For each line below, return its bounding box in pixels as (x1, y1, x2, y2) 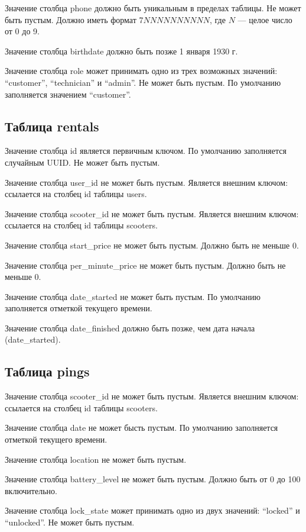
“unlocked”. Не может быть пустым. (5, 516, 135, 528)
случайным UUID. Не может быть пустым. (5, 156, 160, 168)
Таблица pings (5, 362, 90, 381)
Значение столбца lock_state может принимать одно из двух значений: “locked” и (5, 504, 300, 517)
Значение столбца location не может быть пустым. (5, 453, 187, 465)
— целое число (237, 13, 292, 25)
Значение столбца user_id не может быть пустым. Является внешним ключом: (5, 176, 288, 188)
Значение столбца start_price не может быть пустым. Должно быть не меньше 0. (5, 238, 299, 251)
